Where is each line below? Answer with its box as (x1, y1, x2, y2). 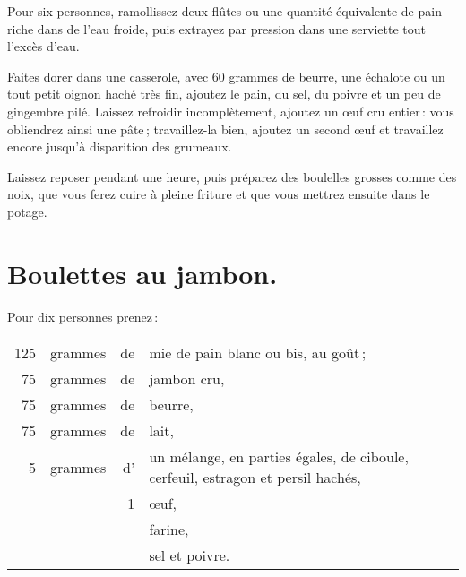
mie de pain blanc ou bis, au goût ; (149, 342, 367, 364)
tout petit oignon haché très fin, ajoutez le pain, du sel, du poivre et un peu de (7, 84, 441, 103)
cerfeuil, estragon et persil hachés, (149, 467, 361, 488)
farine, (149, 519, 189, 540)
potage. (7, 202, 47, 220)
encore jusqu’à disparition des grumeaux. (7, 137, 232, 156)
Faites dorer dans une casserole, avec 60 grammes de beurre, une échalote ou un (7, 66, 445, 85)
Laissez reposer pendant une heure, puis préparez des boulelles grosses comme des (7, 167, 457, 185)
